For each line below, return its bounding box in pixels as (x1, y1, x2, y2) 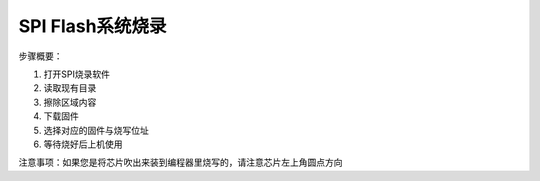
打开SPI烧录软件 (43, 68, 110, 80)
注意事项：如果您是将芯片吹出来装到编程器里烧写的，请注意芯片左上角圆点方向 (18, 156, 343, 169)
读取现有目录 (43, 82, 97, 94)
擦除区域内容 (43, 96, 97, 108)
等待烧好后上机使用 (43, 138, 123, 150)
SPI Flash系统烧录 (18, 15, 167, 37)
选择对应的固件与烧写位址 (43, 124, 149, 136)
